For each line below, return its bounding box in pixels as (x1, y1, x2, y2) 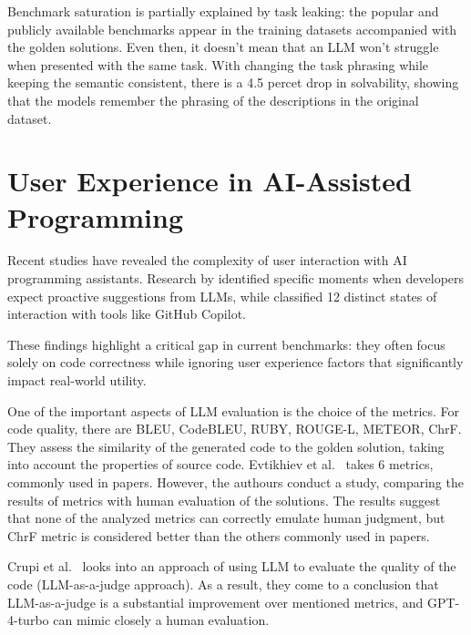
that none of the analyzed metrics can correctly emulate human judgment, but (7, 508, 445, 527)
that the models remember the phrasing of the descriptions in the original (7, 90, 419, 109)
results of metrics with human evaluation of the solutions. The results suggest (7, 490, 441, 509)
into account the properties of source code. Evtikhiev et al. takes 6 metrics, (7, 455, 434, 474)
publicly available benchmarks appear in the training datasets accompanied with (7, 19, 457, 38)
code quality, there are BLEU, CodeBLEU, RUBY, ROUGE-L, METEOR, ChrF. (7, 419, 462, 438)
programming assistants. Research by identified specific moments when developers (7, 269, 465, 288)
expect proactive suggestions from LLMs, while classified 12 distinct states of (7, 286, 437, 305)
